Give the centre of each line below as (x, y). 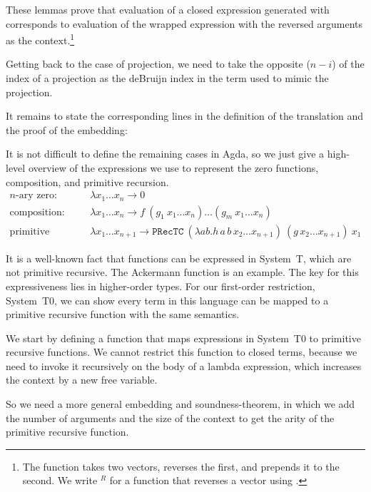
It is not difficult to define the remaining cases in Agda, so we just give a (165, 154)
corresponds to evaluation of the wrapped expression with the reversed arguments (184, 23)
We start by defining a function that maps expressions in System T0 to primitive (183, 338)
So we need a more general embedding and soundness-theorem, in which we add (181, 404)
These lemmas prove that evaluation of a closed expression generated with (168, 9)
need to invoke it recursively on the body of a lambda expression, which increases (184, 365)
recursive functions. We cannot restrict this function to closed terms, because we (182, 352)
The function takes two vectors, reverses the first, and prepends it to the (181, 466)
